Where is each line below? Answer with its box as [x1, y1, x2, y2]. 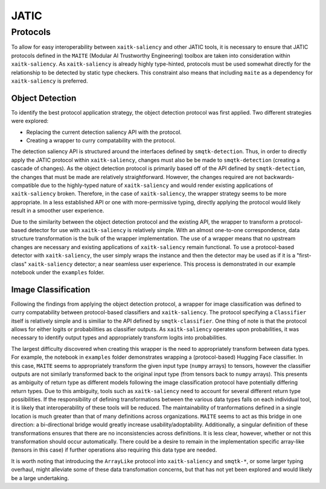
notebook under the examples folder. [11, 268, 105, 276]
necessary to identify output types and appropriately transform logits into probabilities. [11, 334, 228, 341]
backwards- [264, 173, 295, 180]
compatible [11, 181, 39, 189]
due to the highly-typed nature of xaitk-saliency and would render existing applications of [40, 181, 273, 189]
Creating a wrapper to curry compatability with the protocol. [26, 137, 176, 144]
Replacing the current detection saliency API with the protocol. [26, 128, 182, 136]
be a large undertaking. [11, 474, 69, 482]
